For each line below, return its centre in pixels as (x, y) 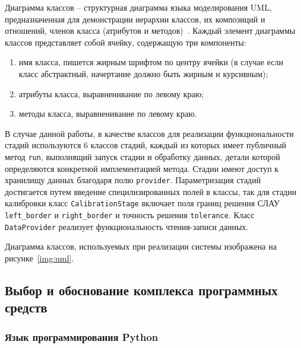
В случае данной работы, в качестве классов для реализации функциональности (149, 133)
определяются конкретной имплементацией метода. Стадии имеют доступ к (142, 168)
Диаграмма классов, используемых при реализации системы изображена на (141, 246)
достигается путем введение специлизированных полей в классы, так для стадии (151, 191)
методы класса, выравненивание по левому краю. (108, 114)
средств (26, 307)
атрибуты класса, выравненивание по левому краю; (111, 93)
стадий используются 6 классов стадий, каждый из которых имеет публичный (146, 145)
